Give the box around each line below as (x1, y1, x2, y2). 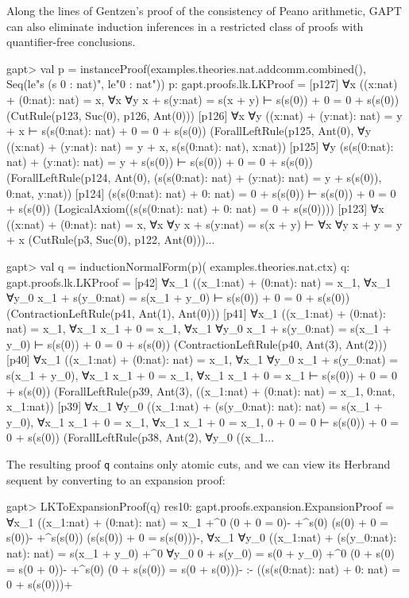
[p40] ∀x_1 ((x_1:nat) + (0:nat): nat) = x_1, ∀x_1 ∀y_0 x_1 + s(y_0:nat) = (6, 351, 399, 368)
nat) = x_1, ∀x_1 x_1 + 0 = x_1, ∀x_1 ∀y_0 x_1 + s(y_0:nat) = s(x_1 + (6, 320, 392, 337)
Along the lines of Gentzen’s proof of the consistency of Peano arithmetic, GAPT (6, 2, 402, 18)
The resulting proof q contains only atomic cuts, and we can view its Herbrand (6, 456, 391, 473)
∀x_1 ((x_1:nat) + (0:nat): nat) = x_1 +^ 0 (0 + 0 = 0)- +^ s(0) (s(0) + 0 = (6, 513, 389, 530)
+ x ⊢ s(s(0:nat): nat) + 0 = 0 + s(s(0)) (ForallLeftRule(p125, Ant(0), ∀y (6, 122, 372, 139)
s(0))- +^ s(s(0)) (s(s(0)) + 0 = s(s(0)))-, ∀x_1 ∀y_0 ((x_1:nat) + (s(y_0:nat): (6, 529, 397, 546)
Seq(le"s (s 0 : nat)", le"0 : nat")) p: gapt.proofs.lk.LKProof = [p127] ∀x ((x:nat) (6, 75, 398, 92)
